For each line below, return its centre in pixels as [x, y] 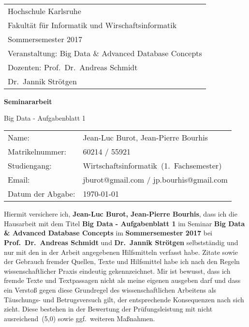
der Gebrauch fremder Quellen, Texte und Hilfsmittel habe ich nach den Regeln [122, 261]
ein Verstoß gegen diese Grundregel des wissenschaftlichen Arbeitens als [110, 289]
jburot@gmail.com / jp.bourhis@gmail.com [155, 180]
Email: [19, 180]
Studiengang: [30, 166]
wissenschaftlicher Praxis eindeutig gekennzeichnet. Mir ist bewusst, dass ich [117, 271]
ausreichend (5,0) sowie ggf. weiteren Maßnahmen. [80, 318]
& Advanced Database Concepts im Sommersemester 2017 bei [108, 233]
